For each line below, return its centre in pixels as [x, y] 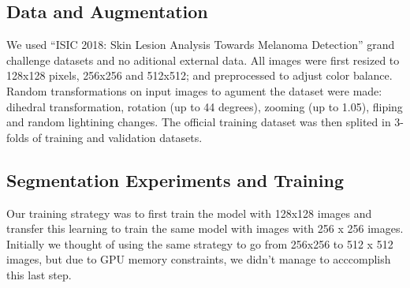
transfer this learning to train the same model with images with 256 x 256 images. [205, 228]
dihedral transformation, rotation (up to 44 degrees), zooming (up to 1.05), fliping [205, 106]
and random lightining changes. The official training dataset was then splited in [199, 122]
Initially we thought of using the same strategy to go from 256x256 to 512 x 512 [200, 243]
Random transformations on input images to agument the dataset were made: [194, 90]
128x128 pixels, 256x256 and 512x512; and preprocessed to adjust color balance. [199, 75]
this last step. [39, 274]
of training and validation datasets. [117, 137]
